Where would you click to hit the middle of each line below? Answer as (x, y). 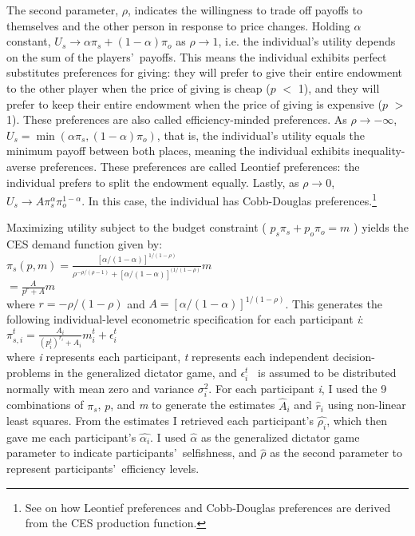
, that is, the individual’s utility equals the (261, 135)
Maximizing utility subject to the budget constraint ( (136, 227)
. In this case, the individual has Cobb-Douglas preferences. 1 (229, 199)
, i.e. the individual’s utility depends (307, 41)
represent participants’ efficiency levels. (103, 469)
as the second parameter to (336, 453)
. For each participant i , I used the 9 (298, 389)
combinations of (45, 405)
